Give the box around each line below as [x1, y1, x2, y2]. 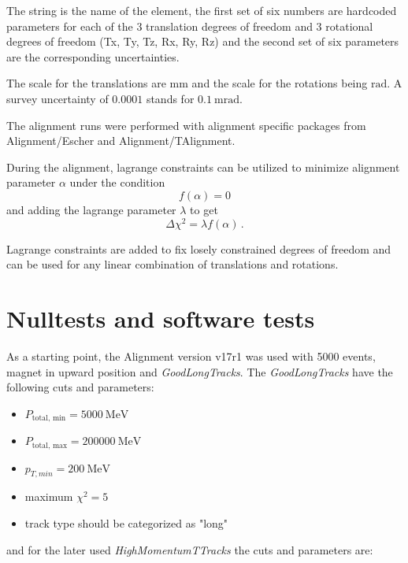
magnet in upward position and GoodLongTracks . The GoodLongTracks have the [6, 363, 393, 380]
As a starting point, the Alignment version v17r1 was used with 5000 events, [6, 347, 376, 364]
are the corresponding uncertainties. [6, 48, 180, 65]
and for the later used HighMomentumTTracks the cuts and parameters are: [6, 541, 373, 557]
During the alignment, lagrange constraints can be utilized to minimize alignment [6, 158, 400, 175]
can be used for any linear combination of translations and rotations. [6, 256, 339, 272]
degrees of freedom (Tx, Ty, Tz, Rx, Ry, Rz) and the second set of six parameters [6, 33, 399, 50]
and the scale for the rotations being [191, 75, 368, 91]
